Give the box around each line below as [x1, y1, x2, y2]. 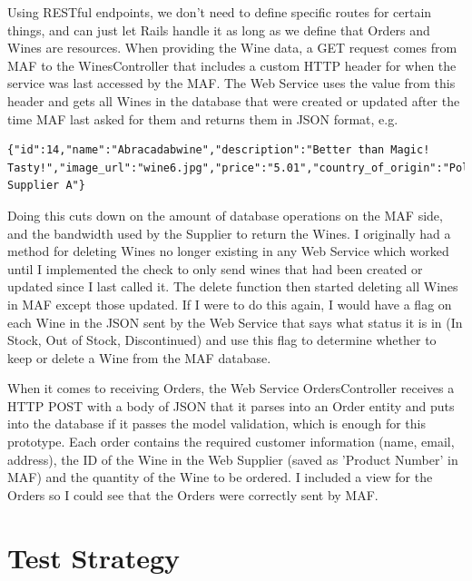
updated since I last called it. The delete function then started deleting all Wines [7, 277, 458, 296]
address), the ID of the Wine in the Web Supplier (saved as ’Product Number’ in [7, 449, 458, 468]
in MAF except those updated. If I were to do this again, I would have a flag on [7, 294, 452, 313]
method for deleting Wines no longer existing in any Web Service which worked [7, 241, 449, 261]
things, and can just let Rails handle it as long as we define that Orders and [7, 20, 430, 39]
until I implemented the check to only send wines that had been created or [7, 259, 423, 278]
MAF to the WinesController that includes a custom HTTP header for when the [7, 55, 457, 74]
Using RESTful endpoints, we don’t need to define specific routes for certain [7, 3, 432, 21]
